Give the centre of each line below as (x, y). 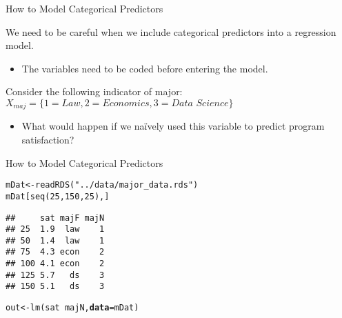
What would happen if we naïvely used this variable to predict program (173, 126)
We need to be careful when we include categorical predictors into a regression (171, 31)
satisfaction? (48, 140)
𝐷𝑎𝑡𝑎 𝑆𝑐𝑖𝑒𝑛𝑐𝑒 (200, 103)
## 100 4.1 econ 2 (55, 264)
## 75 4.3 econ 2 (55, 252)
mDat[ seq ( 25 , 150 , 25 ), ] (58, 196)
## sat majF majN (55, 218)
